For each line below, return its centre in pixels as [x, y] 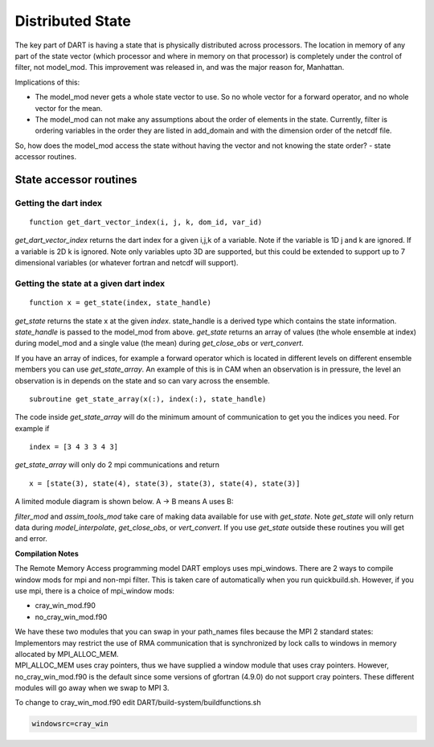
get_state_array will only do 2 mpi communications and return [117, 465]
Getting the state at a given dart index [90, 283]
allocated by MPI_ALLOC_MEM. [67, 654]
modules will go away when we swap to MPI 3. [92, 688]
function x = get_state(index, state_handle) [121, 303]
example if [32, 428]
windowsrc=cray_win [70, 724]
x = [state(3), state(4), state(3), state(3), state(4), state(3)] [165, 483]
